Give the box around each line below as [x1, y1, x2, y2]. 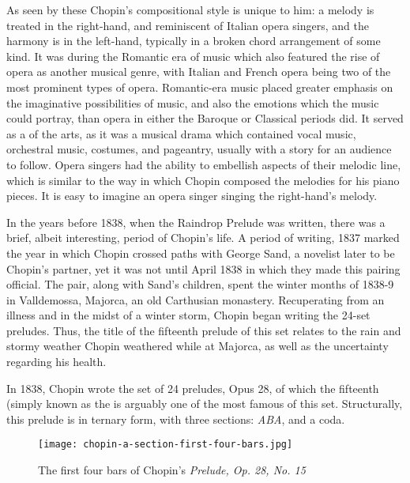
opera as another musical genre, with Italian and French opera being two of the [6, 63, 391, 80]
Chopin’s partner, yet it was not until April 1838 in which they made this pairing [6, 260, 401, 277]
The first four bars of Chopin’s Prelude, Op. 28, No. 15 [38, 462, 306, 478]
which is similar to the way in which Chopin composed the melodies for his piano [6, 172, 400, 188]
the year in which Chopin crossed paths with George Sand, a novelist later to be [6, 244, 395, 261]
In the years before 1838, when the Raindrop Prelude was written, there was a [6, 213, 386, 230]
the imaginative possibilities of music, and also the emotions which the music [6, 94, 379, 111]
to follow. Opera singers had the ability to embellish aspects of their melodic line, [6, 156, 401, 172]
